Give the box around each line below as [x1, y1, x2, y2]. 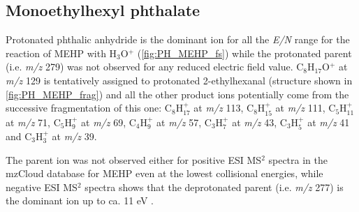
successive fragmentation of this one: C [6, 100, 172, 115]
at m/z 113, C [193, 100, 254, 115]
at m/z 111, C [275, 100, 336, 115]
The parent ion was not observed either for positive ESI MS [6, 152, 262, 167]
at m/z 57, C [156, 114, 212, 129]
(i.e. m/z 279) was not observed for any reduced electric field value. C [6, 59, 304, 74]
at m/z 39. [52, 129, 97, 144]
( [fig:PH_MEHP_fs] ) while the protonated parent [137, 45, 352, 60]
